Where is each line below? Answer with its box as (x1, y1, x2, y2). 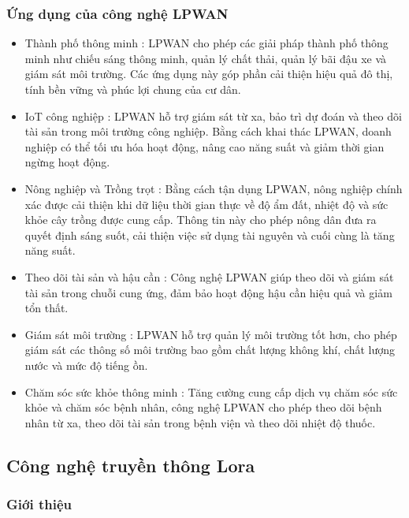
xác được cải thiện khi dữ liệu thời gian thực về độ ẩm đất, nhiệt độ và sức (24, 196, 389, 212)
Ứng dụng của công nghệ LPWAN (6, 3, 229, 23)
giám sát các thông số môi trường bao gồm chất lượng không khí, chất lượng (24, 341, 395, 358)
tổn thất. (24, 300, 69, 316)
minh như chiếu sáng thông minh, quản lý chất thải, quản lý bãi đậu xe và (24, 50, 387, 66)
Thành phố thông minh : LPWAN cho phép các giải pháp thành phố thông (24, 35, 389, 51)
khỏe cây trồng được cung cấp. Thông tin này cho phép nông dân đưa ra (24, 211, 377, 228)
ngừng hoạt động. (24, 154, 110, 170)
